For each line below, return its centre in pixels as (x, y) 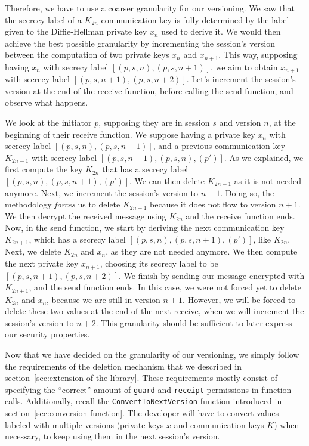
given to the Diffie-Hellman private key (76, 31)
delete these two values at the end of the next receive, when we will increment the (154, 311)
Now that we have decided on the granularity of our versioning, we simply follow (152, 354)
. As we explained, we (264, 157)
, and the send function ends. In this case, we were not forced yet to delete (165, 287)
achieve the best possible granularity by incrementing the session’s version (140, 43)
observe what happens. (47, 102)
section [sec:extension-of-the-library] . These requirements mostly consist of (141, 378)
